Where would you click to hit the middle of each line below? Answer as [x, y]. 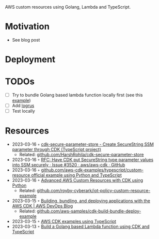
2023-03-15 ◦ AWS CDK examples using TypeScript [64, 222]
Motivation [27, 27]
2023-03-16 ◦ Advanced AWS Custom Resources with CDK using [78, 180]
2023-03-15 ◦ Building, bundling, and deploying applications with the [81, 201]
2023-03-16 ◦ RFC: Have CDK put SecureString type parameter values [83, 160]
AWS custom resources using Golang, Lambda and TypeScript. [68, 7]
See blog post [26, 40]
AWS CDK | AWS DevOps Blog [42, 206]
